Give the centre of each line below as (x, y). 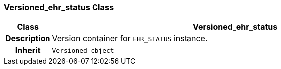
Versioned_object (83, 50)
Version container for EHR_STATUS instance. (130, 39)
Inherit (28, 51)
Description (28, 39)
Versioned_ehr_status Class (59, 7)
